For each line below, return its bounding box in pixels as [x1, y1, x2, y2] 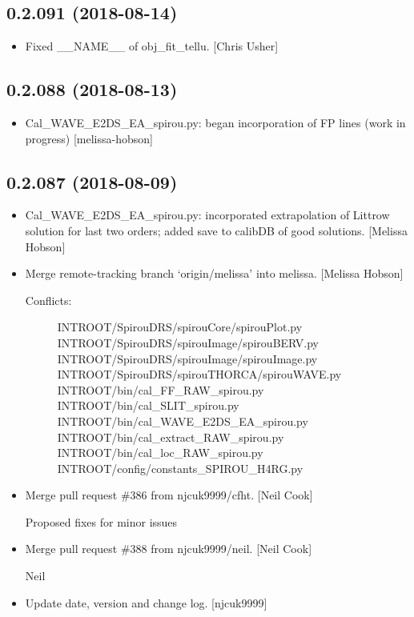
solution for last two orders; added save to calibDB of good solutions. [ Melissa [25, 222, 408, 238]
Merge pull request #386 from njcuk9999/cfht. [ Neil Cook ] [25, 487, 313, 503]
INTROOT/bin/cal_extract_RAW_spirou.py [57, 428, 284, 445]
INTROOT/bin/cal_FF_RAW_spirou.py [57, 381, 264, 398]
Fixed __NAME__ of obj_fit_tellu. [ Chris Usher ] [25, 38, 279, 54]
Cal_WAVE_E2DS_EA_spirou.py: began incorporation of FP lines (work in [25, 114, 406, 130]
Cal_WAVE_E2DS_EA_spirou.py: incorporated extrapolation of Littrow [25, 206, 390, 223]
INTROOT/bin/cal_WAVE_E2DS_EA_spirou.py [57, 412, 308, 429]
